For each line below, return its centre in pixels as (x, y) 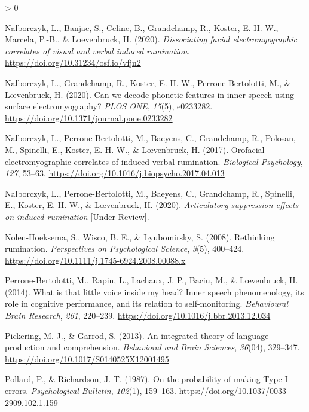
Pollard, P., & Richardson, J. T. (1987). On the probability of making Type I (146, 379)
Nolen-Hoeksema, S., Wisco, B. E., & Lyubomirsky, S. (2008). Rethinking (140, 236)
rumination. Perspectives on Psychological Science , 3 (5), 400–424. (125, 248)
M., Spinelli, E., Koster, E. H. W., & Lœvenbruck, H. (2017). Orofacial (135, 149)
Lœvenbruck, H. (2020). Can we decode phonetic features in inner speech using (149, 94)
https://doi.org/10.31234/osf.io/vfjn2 (73, 62)
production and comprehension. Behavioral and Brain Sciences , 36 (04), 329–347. (152, 347)
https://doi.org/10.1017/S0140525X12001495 (87, 358)
